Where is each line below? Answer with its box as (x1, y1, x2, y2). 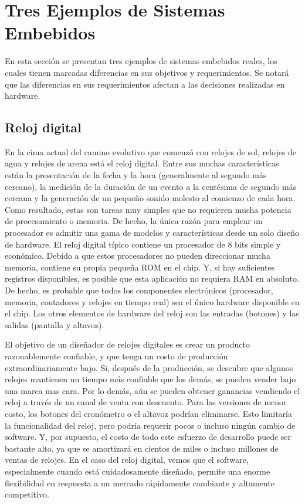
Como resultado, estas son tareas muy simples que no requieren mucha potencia (5, 203, 292, 215)
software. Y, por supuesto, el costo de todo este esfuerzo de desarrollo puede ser (5, 430, 292, 443)
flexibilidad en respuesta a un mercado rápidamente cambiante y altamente (5, 476, 274, 489)
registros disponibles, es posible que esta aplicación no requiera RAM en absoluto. (5, 272, 299, 285)
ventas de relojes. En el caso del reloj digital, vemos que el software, (5, 453, 249, 466)
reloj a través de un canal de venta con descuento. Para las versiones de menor (5, 396, 287, 408)
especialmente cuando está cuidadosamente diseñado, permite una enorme (5, 465, 270, 477)
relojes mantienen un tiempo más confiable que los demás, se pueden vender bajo (5, 373, 296, 385)
